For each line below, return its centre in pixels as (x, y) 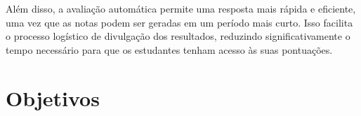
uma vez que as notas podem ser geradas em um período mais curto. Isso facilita (179, 22)
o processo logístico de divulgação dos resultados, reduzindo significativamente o (178, 36)
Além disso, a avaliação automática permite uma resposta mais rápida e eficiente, (181, 8)
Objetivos (53, 97)
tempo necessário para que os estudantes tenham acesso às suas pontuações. (169, 49)
